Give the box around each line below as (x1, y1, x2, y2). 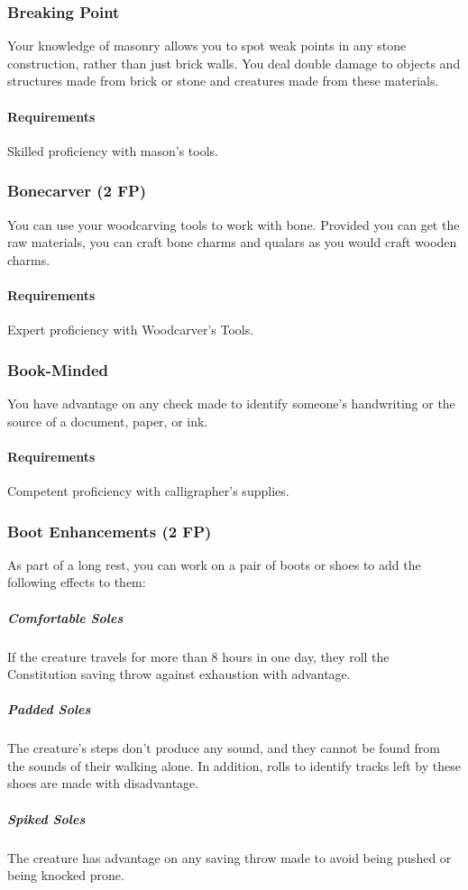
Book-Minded (7, 358, 108, 381)
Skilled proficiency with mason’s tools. (7, 141, 219, 160)
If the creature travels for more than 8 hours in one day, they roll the (7, 647, 390, 665)
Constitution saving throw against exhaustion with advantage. (7, 665, 351, 684)
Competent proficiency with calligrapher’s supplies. (7, 481, 289, 500)
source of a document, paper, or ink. (7, 411, 208, 430)
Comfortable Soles (7, 608, 124, 627)
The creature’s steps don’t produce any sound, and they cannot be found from (7, 739, 441, 757)
